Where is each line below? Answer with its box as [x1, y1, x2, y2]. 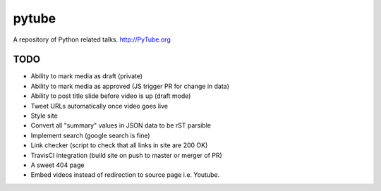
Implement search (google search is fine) [30, 131, 151, 140]
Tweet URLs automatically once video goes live [30, 101, 169, 110]
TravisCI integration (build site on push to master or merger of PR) [30, 151, 222, 159]
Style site [30, 111, 58, 120]
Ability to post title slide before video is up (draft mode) [30, 92, 191, 100]
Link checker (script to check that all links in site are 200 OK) [30, 141, 208, 149]
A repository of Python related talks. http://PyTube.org [13, 35, 171, 44]
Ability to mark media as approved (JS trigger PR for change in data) [30, 82, 229, 90]
